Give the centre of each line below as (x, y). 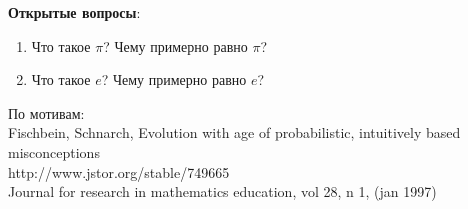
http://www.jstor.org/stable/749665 (119, 171)
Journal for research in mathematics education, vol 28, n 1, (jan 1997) (222, 191)
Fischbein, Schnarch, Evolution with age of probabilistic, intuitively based (234, 132)
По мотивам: (46, 112)
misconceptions (54, 151)
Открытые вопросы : (74, 12)
